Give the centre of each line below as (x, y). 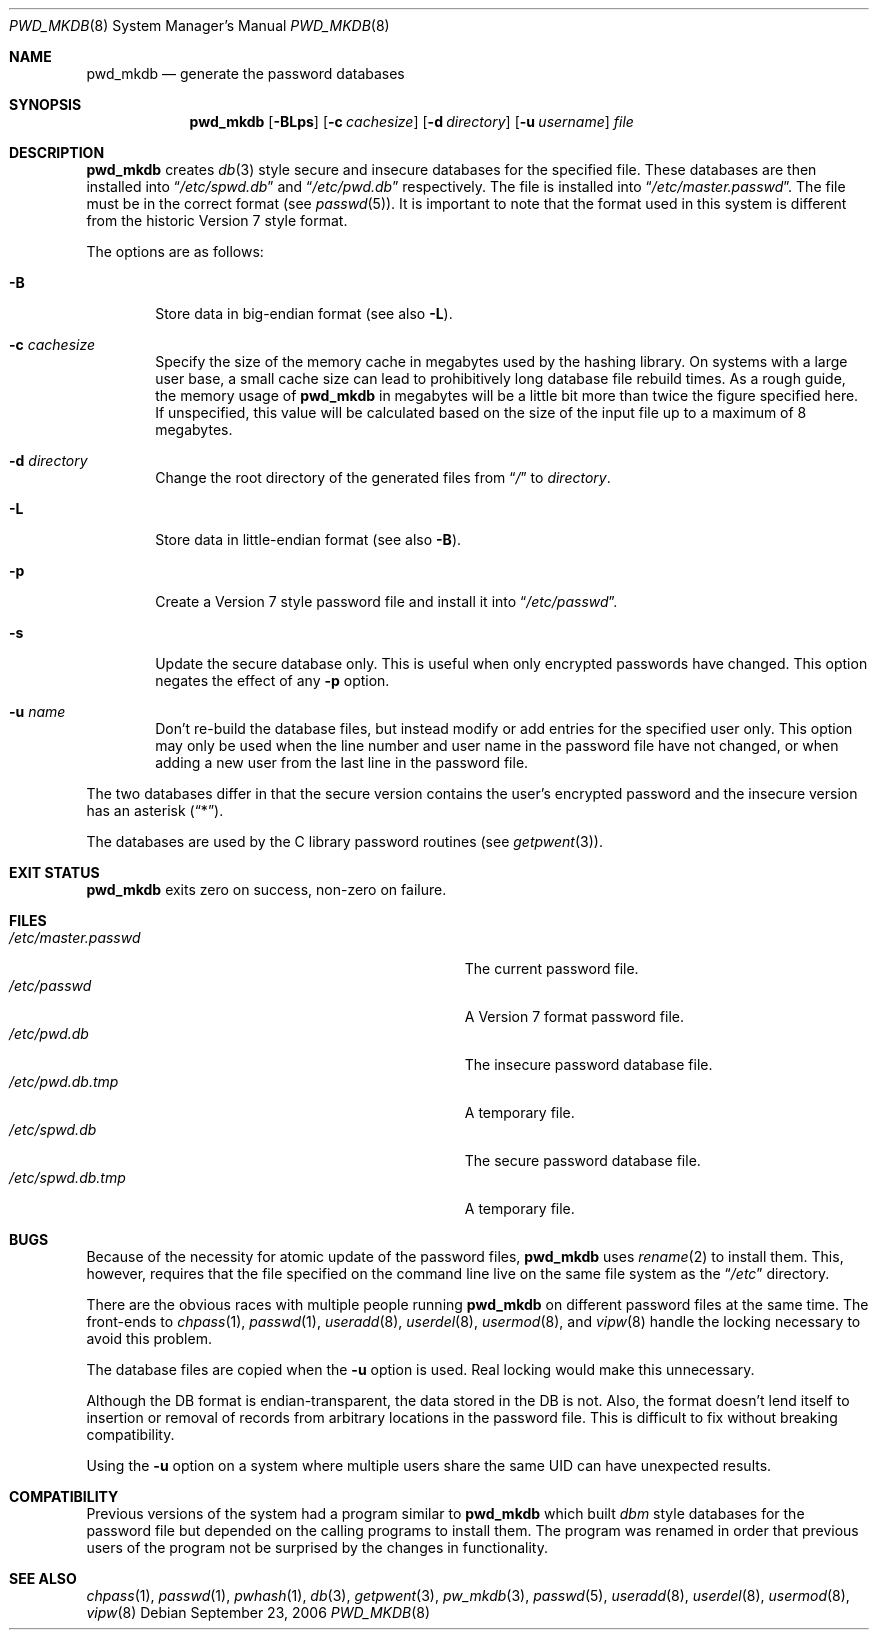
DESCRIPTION (57, 152)
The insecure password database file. (588, 1064)
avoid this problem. (149, 1338)
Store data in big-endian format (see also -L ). (304, 313)
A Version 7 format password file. (574, 1016)
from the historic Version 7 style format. (217, 220)
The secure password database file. (582, 1160)
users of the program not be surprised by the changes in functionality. (317, 1547)
